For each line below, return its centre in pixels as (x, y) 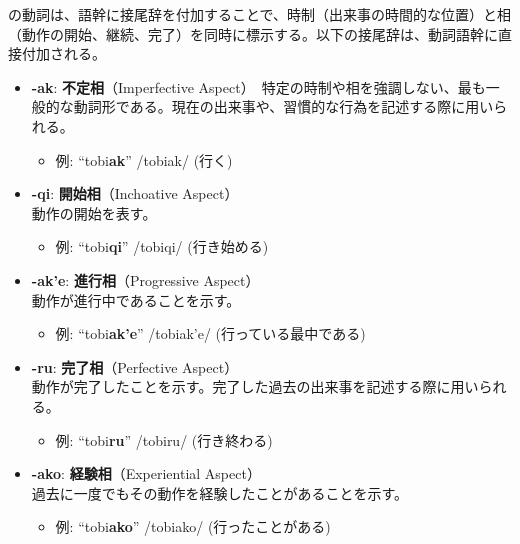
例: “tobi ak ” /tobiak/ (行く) (144, 159)
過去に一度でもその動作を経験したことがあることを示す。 (220, 492)
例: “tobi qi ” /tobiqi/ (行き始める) (162, 246)
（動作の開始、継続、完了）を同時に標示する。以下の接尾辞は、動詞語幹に (253, 33)
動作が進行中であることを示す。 (136, 299)
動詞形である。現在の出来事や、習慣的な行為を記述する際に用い (283, 106)
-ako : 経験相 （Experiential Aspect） (146, 473)
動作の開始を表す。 (94, 212)
